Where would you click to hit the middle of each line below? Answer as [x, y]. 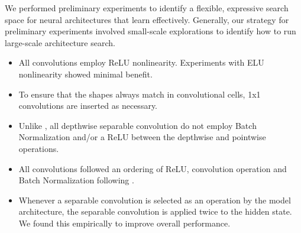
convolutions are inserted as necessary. [88, 106]
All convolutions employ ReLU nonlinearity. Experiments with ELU [141, 62]
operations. [39, 148]
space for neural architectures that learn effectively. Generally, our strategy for [147, 19]
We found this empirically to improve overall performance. [124, 223]
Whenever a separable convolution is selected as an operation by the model [155, 200]
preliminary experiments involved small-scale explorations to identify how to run [150, 31]
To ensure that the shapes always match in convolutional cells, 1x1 [140, 94]
